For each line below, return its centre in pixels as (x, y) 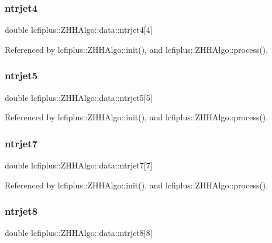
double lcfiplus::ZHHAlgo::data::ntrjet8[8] (79, 233)
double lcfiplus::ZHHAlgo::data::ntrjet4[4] (79, 30)
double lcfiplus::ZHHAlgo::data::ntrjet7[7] (79, 165)
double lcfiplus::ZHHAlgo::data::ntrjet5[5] (79, 97)
